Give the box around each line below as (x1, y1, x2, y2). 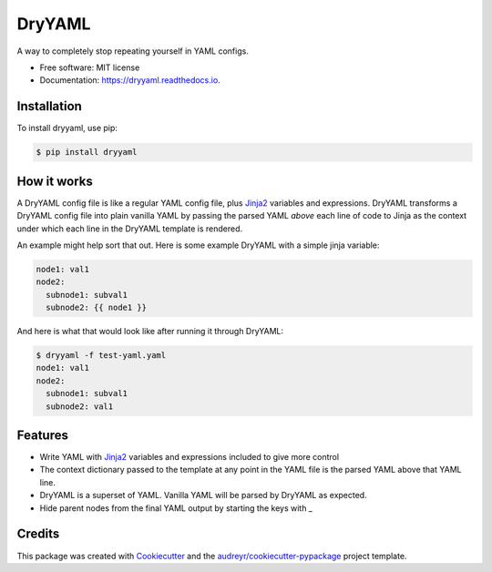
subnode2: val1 (46, 401, 114, 412)
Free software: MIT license (39, 62, 140, 73)
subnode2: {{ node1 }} (46, 302, 148, 313)
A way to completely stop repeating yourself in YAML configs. (16, 46, 250, 56)
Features (16, 427, 68, 443)
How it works (16, 173, 93, 189)
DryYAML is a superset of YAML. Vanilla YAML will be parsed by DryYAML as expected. (39, 490, 368, 501)
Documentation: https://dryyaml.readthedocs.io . (39, 75, 220, 86)
